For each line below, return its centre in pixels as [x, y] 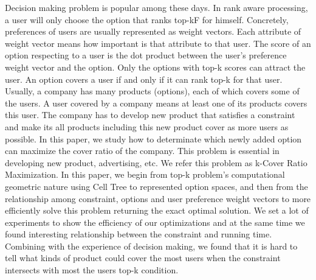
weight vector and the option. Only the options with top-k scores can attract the [155, 67]
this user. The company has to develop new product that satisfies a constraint [150, 115]
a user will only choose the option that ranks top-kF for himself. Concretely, [147, 19]
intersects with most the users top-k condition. [92, 270]
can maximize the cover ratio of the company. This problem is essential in [142, 151]
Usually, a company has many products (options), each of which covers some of [152, 91]
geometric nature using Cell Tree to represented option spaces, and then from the [156, 186]
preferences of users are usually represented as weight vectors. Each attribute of [153, 31]
